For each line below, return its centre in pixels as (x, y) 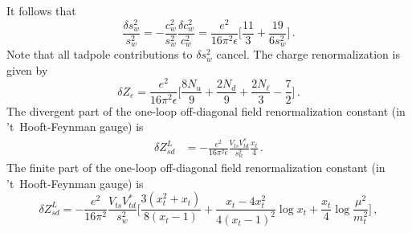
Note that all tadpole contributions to (100, 54)
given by (27, 69)
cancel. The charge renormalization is (308, 54)
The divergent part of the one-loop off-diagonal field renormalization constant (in (206, 110)
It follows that (41, 10)
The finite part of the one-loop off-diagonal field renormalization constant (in (196, 168)
